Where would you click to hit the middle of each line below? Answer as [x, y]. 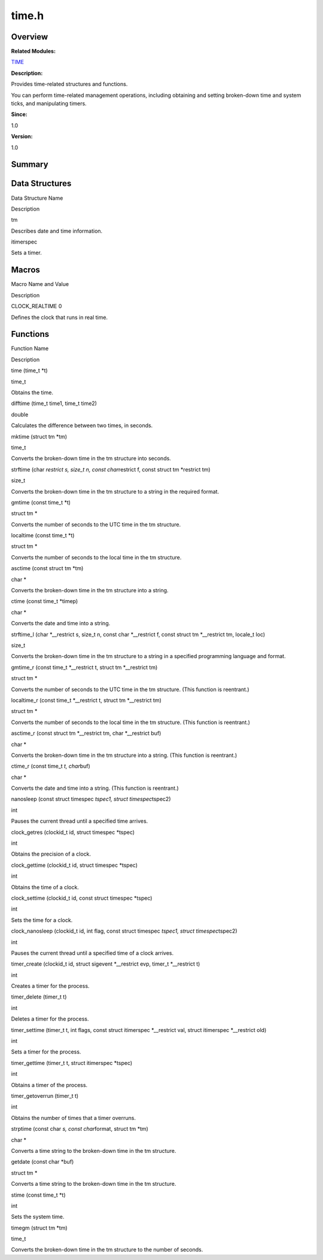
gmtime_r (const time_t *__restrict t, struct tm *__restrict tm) [84, 667]
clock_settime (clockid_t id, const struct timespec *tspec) [82, 898]
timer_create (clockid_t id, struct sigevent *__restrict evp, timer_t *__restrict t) [106, 964]
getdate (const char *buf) [42, 1162]
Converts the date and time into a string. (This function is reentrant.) [95, 788]
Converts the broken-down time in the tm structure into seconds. [91, 458]
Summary [30, 165]
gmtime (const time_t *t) [41, 502]
